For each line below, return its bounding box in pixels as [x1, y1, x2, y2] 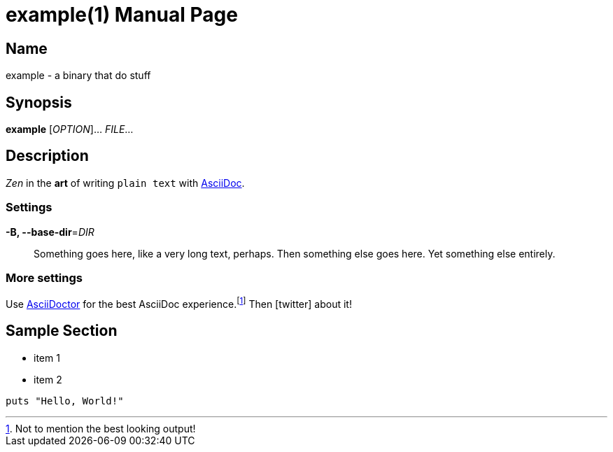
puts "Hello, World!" [6, 395, 124, 407]
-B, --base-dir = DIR [6, 225, 94, 238]
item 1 [34, 351, 60, 364]
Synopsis [6, 93, 72, 111]
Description [6, 147, 89, 165]
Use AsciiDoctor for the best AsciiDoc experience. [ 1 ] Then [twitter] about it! [6, 296, 352, 311]
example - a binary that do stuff [6, 69, 151, 82]
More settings [6, 270, 83, 285]
